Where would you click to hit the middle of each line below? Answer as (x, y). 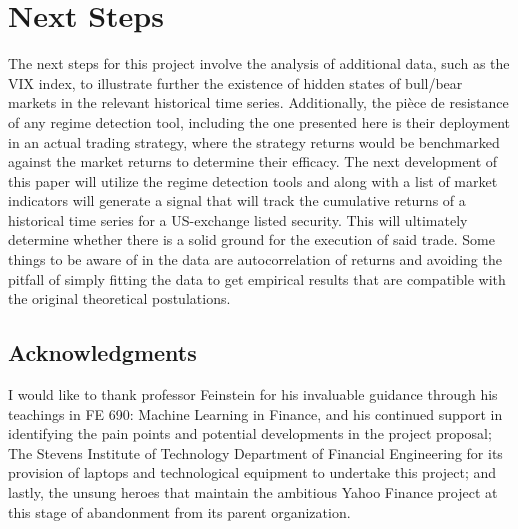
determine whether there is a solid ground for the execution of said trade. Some (251, 239)
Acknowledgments (102, 352)
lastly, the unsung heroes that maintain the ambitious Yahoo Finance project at (253, 492)
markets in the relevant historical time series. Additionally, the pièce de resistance (258, 102)
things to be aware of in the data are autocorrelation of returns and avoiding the (255, 259)
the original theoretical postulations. (119, 298)
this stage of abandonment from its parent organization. (179, 511)
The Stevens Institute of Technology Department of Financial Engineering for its (255, 452)
